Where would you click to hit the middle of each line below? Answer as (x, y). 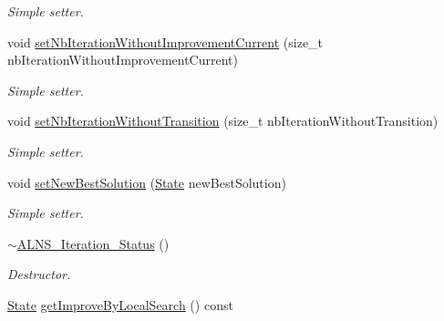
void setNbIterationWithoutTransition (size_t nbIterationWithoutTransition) (223, 121)
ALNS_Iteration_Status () (93, 243)
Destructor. (39, 274)
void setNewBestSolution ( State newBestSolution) (147, 182)
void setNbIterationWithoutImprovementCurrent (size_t (165, 41)
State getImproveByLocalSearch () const (120, 304)
